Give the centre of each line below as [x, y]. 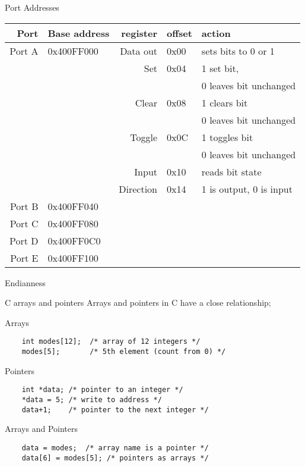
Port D [24, 240]
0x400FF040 [73, 206]
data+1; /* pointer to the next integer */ [115, 410]
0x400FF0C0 [74, 240]
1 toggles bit [227, 137]
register [139, 33]
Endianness [25, 282]
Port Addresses [32, 7]
